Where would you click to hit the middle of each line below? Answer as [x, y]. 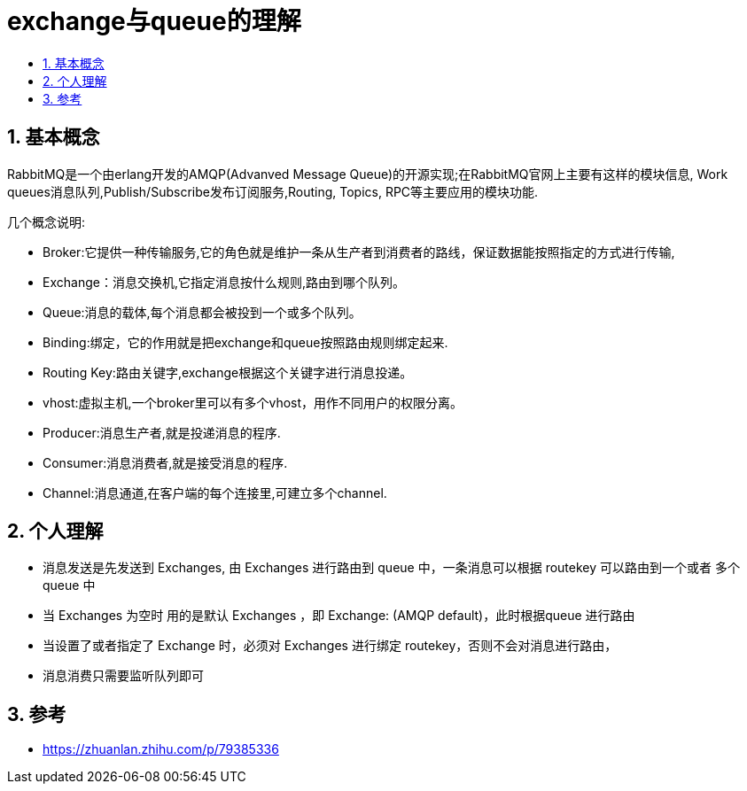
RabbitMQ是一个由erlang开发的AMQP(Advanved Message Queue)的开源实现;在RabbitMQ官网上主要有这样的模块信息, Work [368, 174]
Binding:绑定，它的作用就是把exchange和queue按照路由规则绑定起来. [245, 342]
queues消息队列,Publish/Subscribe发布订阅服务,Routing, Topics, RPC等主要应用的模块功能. [273, 191]
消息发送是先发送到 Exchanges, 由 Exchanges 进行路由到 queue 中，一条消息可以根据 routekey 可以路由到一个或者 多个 [391, 568]
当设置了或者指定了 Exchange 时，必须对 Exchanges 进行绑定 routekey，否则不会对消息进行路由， [330, 646]
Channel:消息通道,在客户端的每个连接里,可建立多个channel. [215, 492]
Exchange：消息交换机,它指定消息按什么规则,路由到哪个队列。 [224, 282]
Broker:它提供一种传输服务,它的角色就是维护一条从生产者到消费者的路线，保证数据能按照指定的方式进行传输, [359, 252]
